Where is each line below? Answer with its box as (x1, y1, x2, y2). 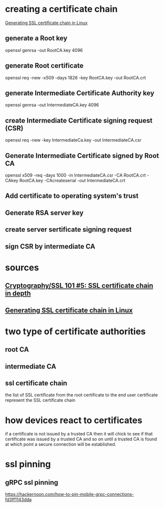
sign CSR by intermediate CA (5, 242, 96, 250)
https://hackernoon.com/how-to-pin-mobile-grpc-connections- (5, 491, 134, 497)
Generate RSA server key (5, 208, 84, 217)
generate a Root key (5, 34, 68, 42)
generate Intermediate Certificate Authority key (5, 89, 155, 97)
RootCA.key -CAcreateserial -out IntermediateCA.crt (19, 178, 126, 183)
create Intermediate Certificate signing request (5, 116, 153, 124)
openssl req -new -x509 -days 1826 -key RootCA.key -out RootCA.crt (5, 75, 146, 80)
